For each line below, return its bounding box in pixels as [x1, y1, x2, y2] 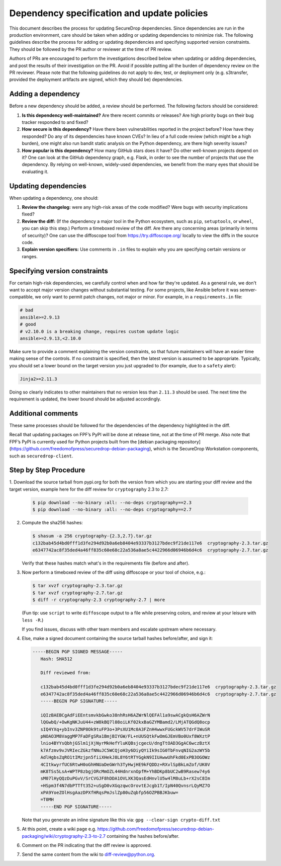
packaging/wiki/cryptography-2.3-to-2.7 [22, 833, 106, 839]
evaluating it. [22, 169, 49, 175]
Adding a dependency [9, 90, 80, 98]
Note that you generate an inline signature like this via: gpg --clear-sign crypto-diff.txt [22, 817, 221, 823]
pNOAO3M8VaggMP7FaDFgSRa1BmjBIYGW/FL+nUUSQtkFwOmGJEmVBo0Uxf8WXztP [40, 733, 211, 739]
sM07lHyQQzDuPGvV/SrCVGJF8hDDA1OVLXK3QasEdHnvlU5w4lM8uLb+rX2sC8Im [40, 775, 211, 781]
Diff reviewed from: [40, 670, 91, 676]
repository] [177, 438, 201, 445]
